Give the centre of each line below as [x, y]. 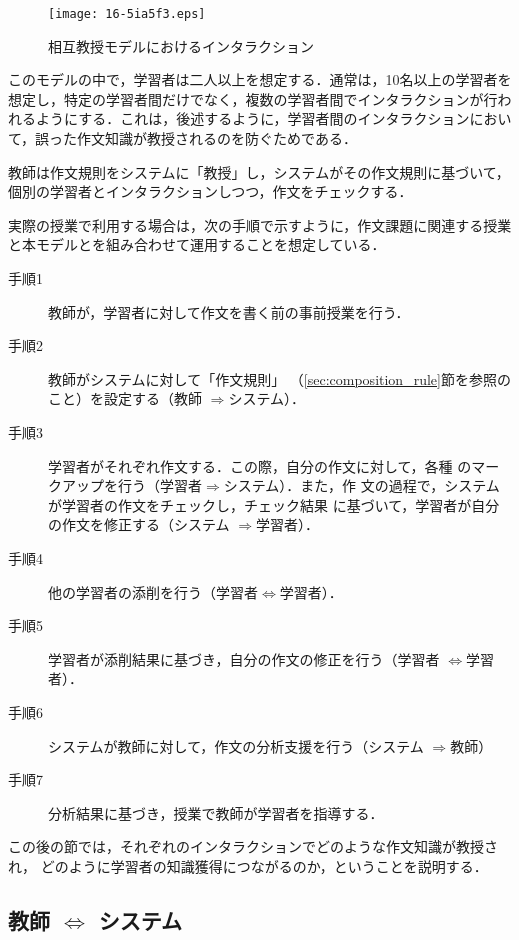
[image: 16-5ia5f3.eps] [127, 14]
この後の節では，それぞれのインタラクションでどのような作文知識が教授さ [253, 846]
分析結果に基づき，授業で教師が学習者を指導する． [216, 812]
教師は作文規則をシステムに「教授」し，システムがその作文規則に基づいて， [259, 171]
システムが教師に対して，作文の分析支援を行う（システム [236, 745]
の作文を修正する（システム [139, 524]
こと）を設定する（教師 [125, 398]
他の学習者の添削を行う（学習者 [153, 591]
